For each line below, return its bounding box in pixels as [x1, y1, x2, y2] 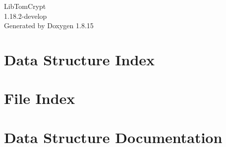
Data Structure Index [4, 49, 155, 69]
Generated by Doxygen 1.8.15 [4, 20, 94, 31]
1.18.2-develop [4, 10, 47, 21]
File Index [4, 88, 75, 108]
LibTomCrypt [4, 1, 46, 11]
